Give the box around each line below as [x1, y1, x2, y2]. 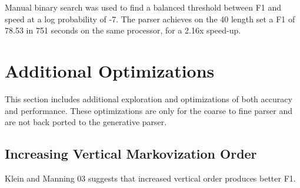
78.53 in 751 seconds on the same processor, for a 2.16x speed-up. [5, 24, 241, 36]
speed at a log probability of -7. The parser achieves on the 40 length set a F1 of [5, 12, 295, 25]
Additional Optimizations [5, 58, 215, 82]
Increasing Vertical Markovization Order [5, 145, 257, 163]
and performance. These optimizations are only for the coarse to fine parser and [5, 104, 293, 116]
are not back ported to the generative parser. [5, 116, 167, 128]
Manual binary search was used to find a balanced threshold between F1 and [5, 1, 282, 13]
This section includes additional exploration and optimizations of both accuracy [5, 92, 292, 105]
